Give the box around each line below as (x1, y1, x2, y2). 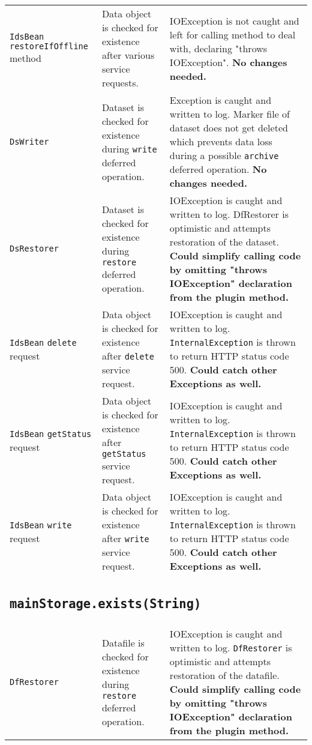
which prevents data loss (169, 134, 272, 148)
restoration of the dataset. (169, 235, 279, 249)
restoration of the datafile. (169, 668, 280, 682)
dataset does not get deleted (169, 121, 288, 134)
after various (101, 48, 155, 62)
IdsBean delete (10, 338, 77, 348)
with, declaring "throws (169, 41, 268, 55)
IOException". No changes (169, 55, 287, 69)
